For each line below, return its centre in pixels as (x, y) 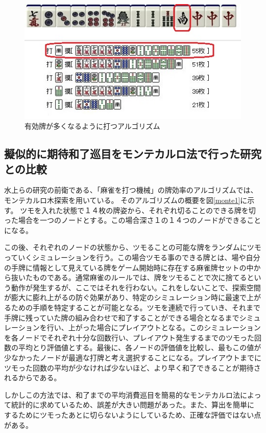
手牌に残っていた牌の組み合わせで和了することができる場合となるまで (122, 317)
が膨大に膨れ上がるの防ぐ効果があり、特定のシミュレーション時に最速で (125, 297)
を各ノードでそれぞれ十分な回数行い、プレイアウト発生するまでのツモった (129, 337)
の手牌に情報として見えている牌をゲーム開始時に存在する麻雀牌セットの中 (129, 267)
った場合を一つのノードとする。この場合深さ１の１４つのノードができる (126, 220)
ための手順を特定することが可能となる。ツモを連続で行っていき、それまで (136, 307)
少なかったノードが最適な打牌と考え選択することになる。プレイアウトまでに (133, 357)
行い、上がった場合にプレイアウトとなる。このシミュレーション (154, 327)
